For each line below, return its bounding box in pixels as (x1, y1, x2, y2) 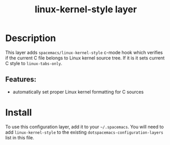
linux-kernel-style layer (35, 4, 137, 15)
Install (5, 107, 32, 118)
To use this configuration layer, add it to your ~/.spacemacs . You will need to (5, 123, 164, 130)
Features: (5, 75, 37, 84)
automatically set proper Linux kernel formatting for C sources (12, 89, 144, 95)
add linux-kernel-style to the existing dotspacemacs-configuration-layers (5, 129, 163, 135)
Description (5, 32, 56, 44)
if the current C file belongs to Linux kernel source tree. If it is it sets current (5, 55, 165, 61)
